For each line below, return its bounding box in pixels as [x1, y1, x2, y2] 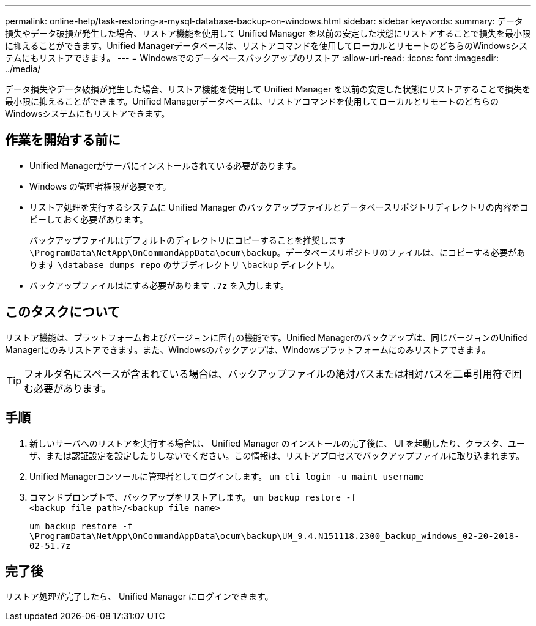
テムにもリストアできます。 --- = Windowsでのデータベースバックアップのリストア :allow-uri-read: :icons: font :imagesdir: [5, 53, 499, 63]
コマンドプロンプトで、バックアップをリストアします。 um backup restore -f [29, 491, 357, 502]
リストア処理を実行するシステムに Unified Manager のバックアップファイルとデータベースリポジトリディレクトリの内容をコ [29, 201, 529, 212]
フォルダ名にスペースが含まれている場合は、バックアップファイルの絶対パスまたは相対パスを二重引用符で [24, 367, 512, 380]
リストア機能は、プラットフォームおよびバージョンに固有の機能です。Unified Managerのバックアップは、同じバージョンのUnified [5, 332, 528, 343]
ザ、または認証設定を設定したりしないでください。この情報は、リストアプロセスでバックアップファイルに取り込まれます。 [29, 450, 525, 461]
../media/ [5, 64, 41, 74]
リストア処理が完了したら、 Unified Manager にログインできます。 [5, 591, 274, 602]
